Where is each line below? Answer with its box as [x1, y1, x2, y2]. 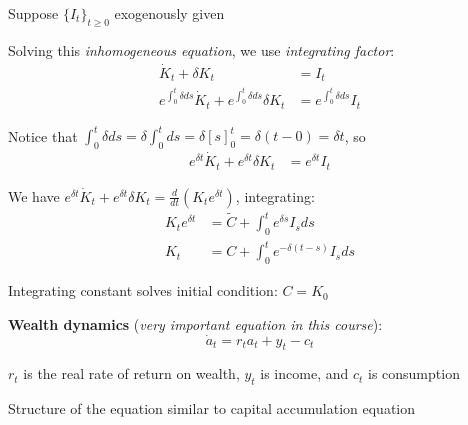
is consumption [367, 363, 460, 384]
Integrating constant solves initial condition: [8, 280, 278, 301]
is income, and [260, 363, 349, 384]
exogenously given [114, 3, 225, 23]
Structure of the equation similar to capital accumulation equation [8, 398, 416, 419]
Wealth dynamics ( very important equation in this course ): [8, 313, 383, 334]
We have [8, 185, 60, 206]
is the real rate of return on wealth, [23, 363, 240, 384]
